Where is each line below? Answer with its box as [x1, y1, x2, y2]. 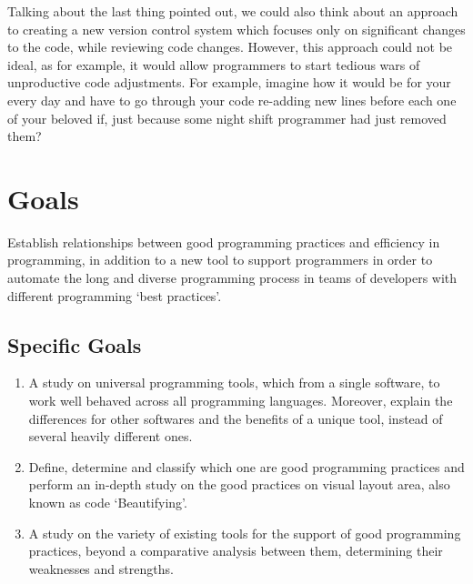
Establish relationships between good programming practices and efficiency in [7, 232, 440, 251]
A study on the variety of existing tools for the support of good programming [28, 523, 461, 542]
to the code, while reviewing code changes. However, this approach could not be [7, 37, 453, 56]
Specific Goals [7, 330, 142, 358]
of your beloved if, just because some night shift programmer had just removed [7, 108, 447, 127]
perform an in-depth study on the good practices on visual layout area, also [28, 475, 450, 494]
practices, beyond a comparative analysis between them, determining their [28, 541, 443, 560]
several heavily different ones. [28, 427, 193, 446]
